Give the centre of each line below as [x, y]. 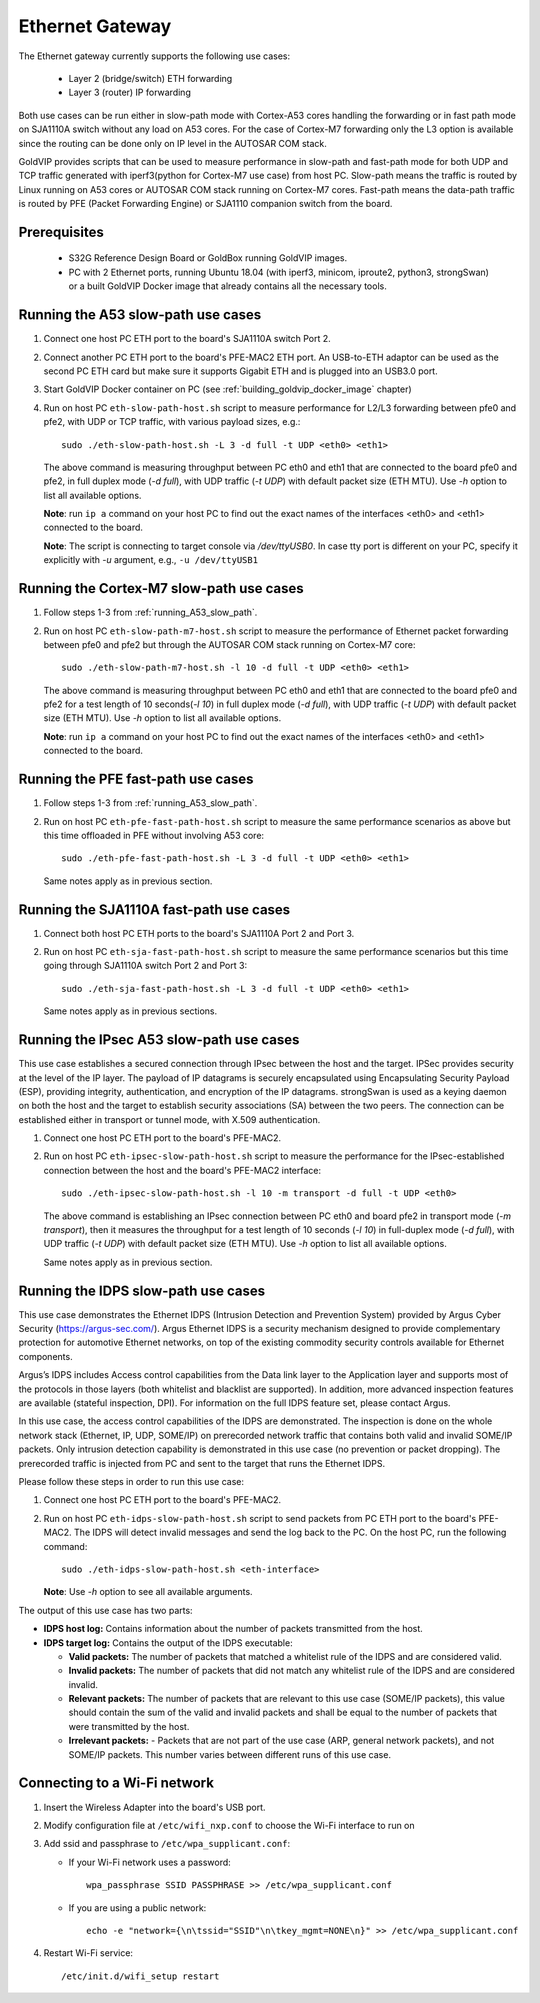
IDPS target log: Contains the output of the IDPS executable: [168, 1642]
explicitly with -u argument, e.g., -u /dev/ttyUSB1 [151, 560]
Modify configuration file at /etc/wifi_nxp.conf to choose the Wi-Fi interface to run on [229, 1825]
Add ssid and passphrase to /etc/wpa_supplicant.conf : [167, 1844]
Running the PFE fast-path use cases [136, 779]
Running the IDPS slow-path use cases [141, 1290]
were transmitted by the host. [129, 1726]
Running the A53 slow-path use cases [140, 315]
